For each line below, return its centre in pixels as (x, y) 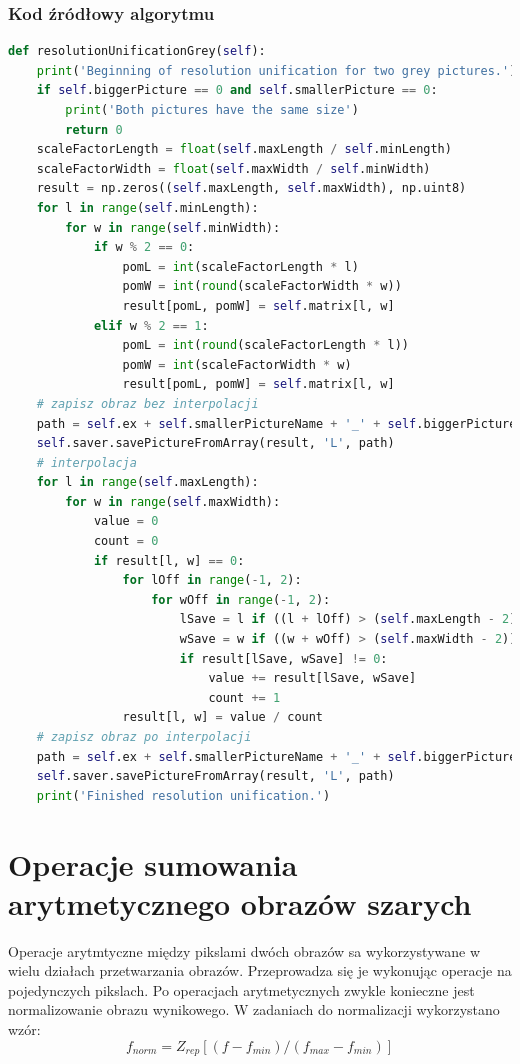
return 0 (94, 129)
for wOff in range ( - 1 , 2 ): (241, 599)
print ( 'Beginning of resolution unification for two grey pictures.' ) (276, 70)
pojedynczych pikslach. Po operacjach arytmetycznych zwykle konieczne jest (241, 989)
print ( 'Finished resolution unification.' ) (183, 795)
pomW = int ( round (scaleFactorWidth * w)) (262, 286)
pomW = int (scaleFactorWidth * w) (237, 364)
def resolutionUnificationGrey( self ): (137, 51)
